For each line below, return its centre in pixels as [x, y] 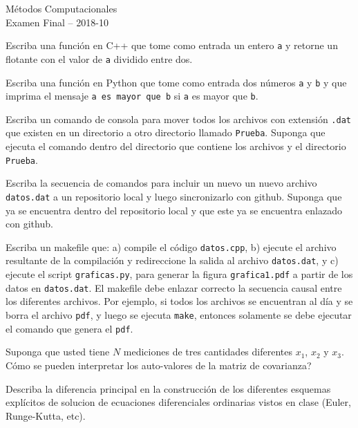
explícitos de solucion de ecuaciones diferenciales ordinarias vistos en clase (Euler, [178, 402]
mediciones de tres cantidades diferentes [208, 352]
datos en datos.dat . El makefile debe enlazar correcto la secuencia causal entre [174, 287]
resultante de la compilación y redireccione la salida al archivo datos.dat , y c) [172, 260]
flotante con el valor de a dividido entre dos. [99, 58]
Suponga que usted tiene [58, 352]
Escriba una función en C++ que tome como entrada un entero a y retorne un [172, 45]
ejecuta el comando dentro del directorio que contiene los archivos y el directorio [176, 146]
